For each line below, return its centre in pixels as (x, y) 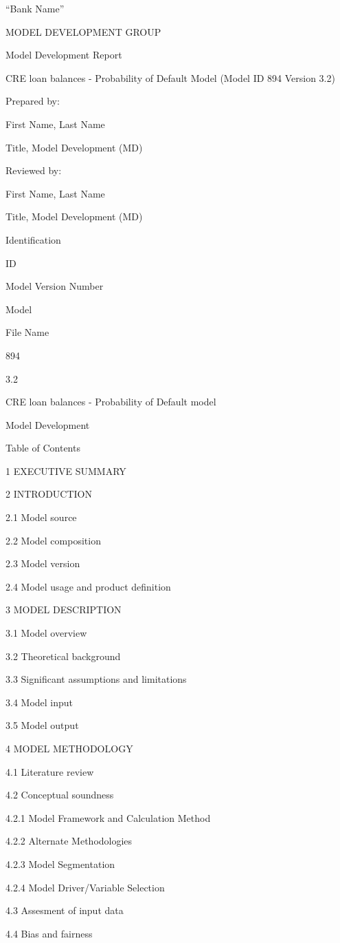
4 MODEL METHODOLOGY (69, 748)
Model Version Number (55, 286)
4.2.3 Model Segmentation (60, 863)
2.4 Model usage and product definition (88, 586)
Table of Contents (43, 448)
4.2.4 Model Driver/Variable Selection (85, 887)
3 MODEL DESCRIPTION (64, 610)
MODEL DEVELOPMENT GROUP (83, 31)
